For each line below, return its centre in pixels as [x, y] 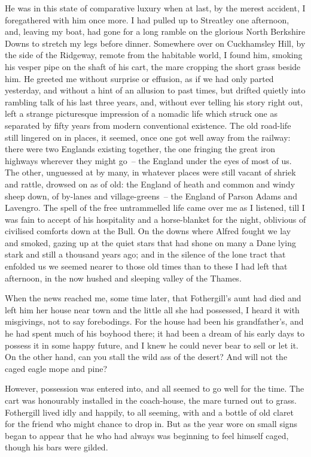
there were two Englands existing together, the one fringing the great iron [140, 149]
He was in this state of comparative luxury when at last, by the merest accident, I [155, 8]
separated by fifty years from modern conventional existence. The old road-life [148, 125]
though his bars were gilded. [57, 447]
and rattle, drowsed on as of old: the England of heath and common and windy [150, 184]
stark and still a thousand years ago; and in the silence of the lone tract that [145, 254]
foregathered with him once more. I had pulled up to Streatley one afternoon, [147, 19]
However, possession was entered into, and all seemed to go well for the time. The [155, 388]
